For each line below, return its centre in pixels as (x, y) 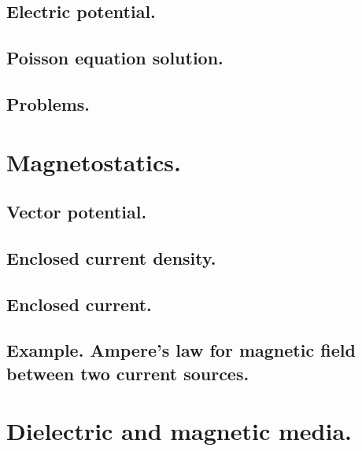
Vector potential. (77, 212)
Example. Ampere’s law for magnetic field (181, 350)
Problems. (48, 103)
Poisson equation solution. (115, 58)
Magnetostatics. (94, 161)
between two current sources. (128, 373)
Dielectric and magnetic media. (179, 431)
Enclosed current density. (111, 257)
